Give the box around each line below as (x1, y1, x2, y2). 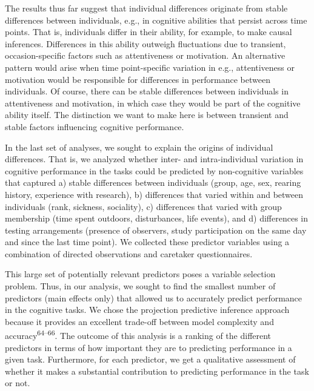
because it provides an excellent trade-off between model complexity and (5, 315, 274, 327)
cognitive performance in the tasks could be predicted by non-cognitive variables (5, 164, 304, 177)
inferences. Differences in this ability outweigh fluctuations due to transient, (5, 37, 286, 50)
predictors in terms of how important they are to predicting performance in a (5, 341, 292, 353)
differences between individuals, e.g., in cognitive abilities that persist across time (5, 13, 307, 26)
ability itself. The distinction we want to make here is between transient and (5, 108, 289, 121)
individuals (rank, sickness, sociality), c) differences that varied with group (5, 200, 282, 212)
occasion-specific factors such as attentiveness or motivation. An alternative (5, 49, 286, 62)
